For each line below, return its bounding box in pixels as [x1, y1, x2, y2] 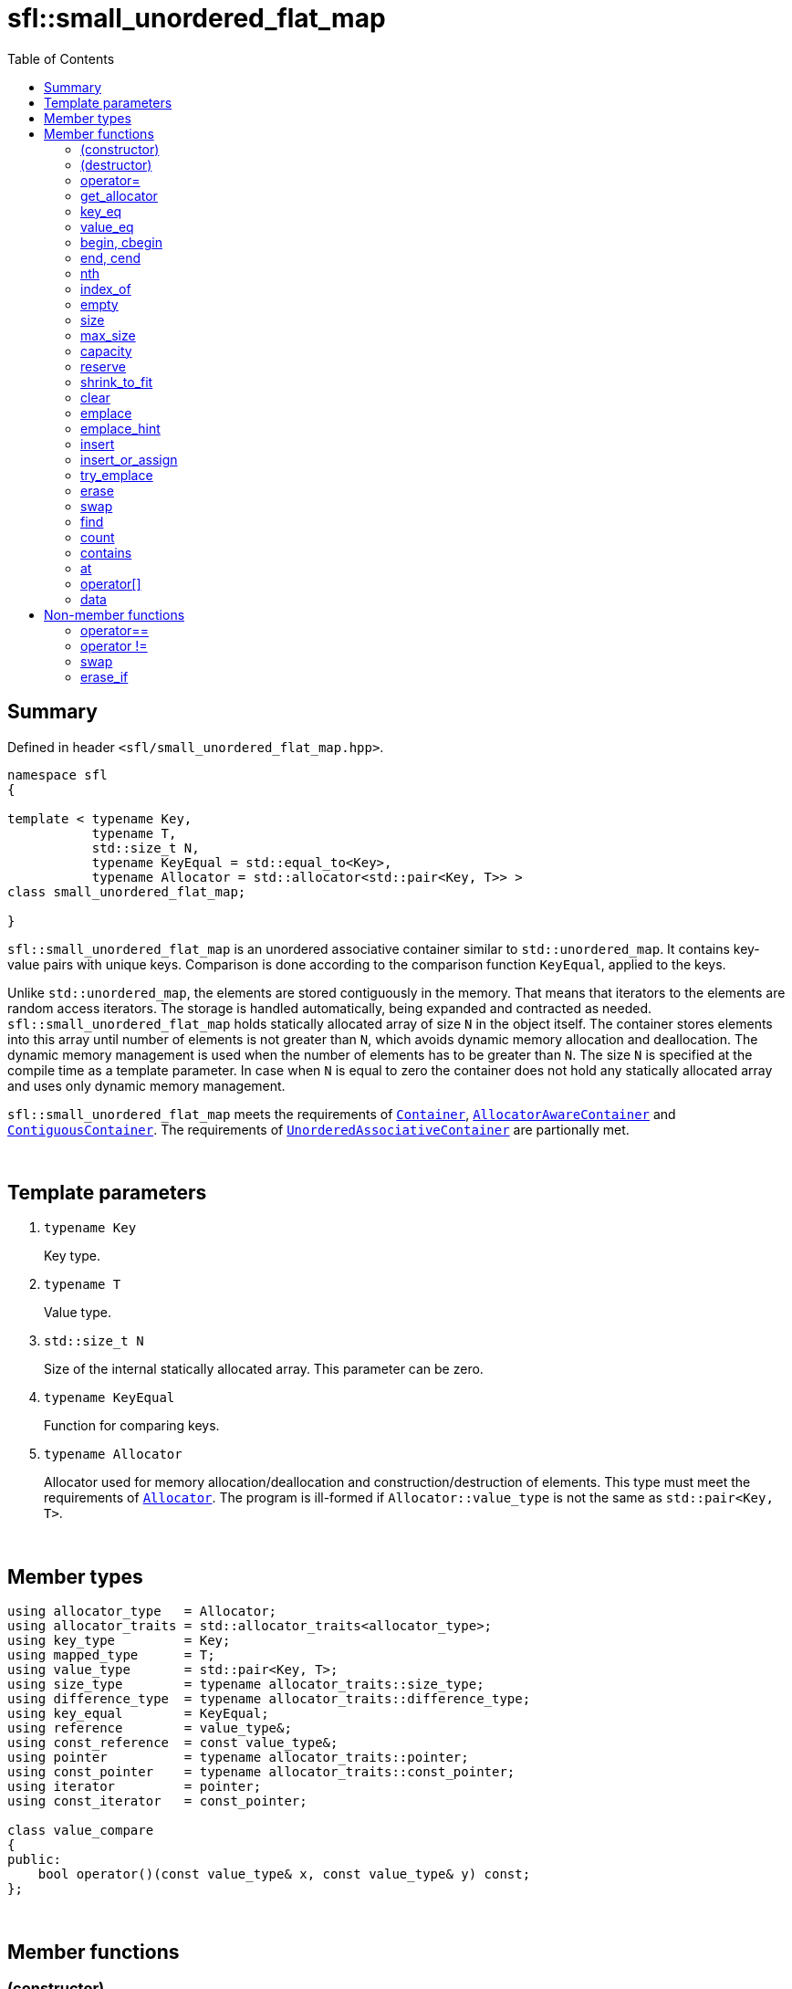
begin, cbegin [80, 234, 162, 250]
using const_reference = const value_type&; [7, 1735, 339, 1751]
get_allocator [80, 187, 158, 204]
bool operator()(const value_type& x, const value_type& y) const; [37, 1867, 531, 1882]
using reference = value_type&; [7, 1721, 292, 1736]
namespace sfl [7, 767, 108, 782]
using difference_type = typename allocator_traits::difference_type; [7, 1691, 531, 1707]
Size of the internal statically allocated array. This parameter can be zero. [44, 1361, 484, 1377]
